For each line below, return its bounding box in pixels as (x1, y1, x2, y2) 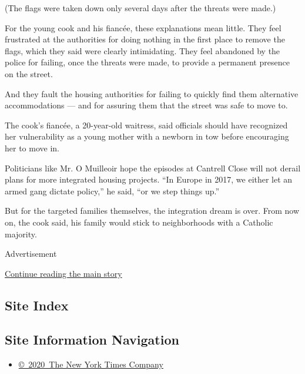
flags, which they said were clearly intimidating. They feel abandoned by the (5, 44, 280, 57)
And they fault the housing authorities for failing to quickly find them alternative (5, 87, 299, 100)
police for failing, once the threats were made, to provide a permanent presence (5, 56, 290, 68)
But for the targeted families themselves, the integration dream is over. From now (5, 204, 300, 217)
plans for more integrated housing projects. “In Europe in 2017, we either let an (5, 173, 293, 186)
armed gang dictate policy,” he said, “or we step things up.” (5, 184, 220, 197)
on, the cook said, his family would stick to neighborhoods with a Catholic (5, 216, 273, 228)
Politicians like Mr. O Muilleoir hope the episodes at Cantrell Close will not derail (5, 161, 301, 174)
